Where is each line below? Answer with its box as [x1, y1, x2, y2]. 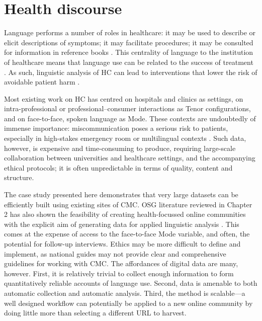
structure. [4, 172, 34, 183]
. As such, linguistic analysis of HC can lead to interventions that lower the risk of [4, 66, 257, 77]
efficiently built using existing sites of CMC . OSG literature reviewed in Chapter [4, 199, 252, 209]
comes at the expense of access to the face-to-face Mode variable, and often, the [4, 228, 250, 239]
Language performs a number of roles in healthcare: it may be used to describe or [4, 27, 256, 38]
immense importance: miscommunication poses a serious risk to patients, [4, 123, 228, 133]
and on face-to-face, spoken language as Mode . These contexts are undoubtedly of [4, 113, 256, 123]
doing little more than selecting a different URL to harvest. [4, 307, 187, 318]
